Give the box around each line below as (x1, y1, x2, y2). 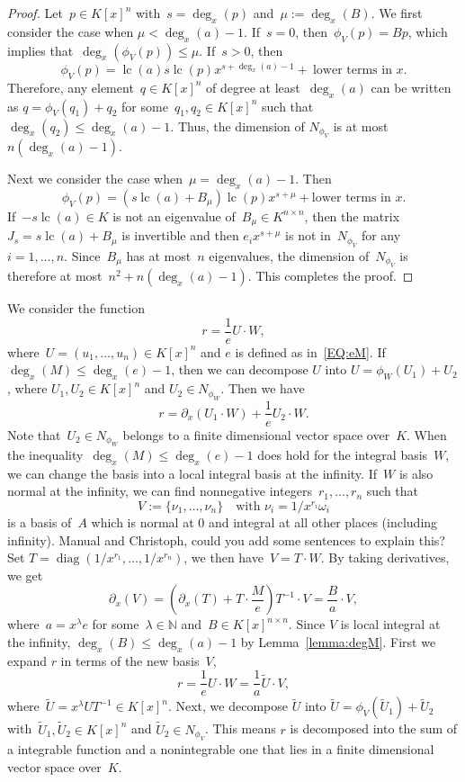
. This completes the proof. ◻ (247, 266, 414, 285)
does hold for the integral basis (257, 445, 428, 463)
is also (398, 463, 434, 482)
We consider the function (7, 299, 145, 318)
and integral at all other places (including (208, 512, 438, 531)
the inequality (7, 445, 84, 463)
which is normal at (91, 512, 194, 531)
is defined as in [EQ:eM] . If (235, 342, 386, 361)
